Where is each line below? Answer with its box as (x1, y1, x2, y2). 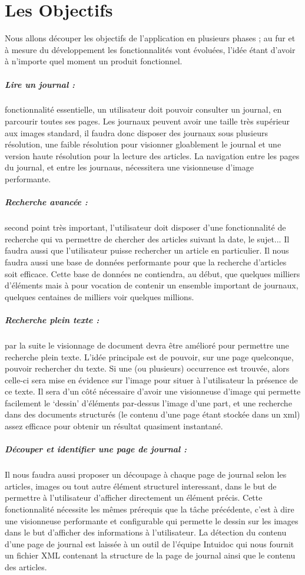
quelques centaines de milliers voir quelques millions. (5, 290, 194, 303)
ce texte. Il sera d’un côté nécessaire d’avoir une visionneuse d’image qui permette (5, 385, 301, 397)
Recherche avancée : (5, 196, 88, 208)
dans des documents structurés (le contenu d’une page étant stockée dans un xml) (5, 408, 300, 420)
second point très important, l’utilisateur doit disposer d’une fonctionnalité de (5, 221, 286, 234)
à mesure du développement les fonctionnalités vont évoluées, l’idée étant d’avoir (5, 43, 296, 55)
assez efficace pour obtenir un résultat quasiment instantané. (5, 420, 223, 432)
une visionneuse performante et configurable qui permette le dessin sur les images (5, 514, 299, 527)
